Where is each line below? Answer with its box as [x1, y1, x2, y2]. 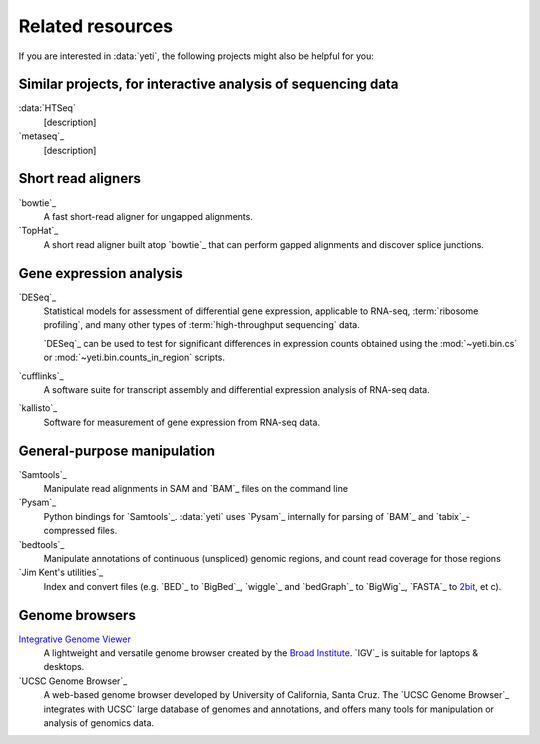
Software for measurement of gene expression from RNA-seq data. [43, 416, 320, 428]
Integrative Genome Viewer [18, 633, 132, 645]
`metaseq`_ [18, 130, 65, 142]
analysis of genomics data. [43, 717, 155, 729]
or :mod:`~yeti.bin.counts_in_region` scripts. [43, 351, 225, 364]
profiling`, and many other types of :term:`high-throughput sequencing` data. [43, 319, 360, 331]
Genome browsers [18, 606, 137, 624]
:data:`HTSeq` [18, 102, 77, 114]
